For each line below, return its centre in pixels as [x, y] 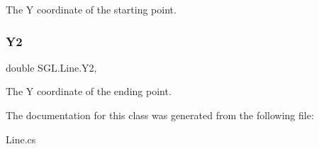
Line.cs [21, 139]
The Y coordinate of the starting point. [91, 9]
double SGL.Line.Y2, [51, 67]
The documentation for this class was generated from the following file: [160, 115]
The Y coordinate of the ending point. [89, 91]
